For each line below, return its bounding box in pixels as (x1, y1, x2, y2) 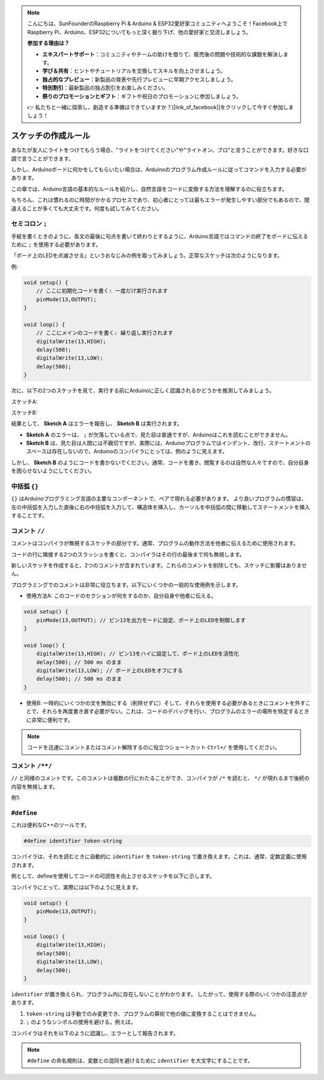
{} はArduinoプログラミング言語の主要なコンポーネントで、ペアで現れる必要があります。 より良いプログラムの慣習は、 (11, 495, 307, 502)
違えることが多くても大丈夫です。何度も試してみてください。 (11, 205, 163, 212)
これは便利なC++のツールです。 (11, 821, 90, 828)
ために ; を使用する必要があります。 (11, 241, 101, 249)
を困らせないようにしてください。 (11, 467, 95, 474)
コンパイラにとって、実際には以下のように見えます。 (11, 883, 142, 891)
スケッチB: (11, 409, 38, 416)
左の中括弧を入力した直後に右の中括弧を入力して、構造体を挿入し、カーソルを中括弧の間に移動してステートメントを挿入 (11, 503, 310, 510)
